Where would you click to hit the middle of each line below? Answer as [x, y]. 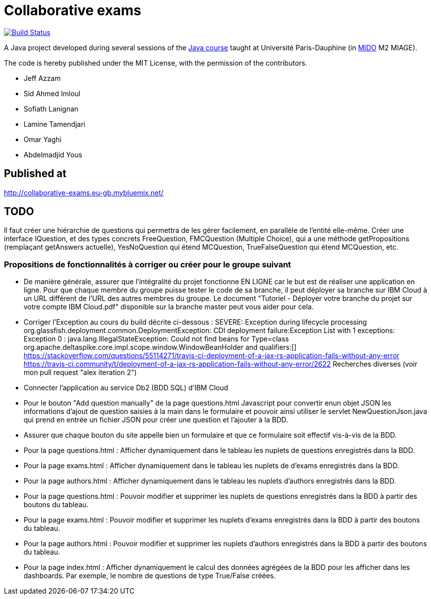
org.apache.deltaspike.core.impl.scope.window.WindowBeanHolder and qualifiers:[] [160, 347]
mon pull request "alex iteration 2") [80, 373]
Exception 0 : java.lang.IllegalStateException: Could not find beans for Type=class [156, 339]
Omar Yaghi [43, 139]
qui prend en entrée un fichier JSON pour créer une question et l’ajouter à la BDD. [156, 420]
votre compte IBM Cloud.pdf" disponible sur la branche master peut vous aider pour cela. [169, 307]
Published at [35, 174]
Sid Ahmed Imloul [52, 93]
